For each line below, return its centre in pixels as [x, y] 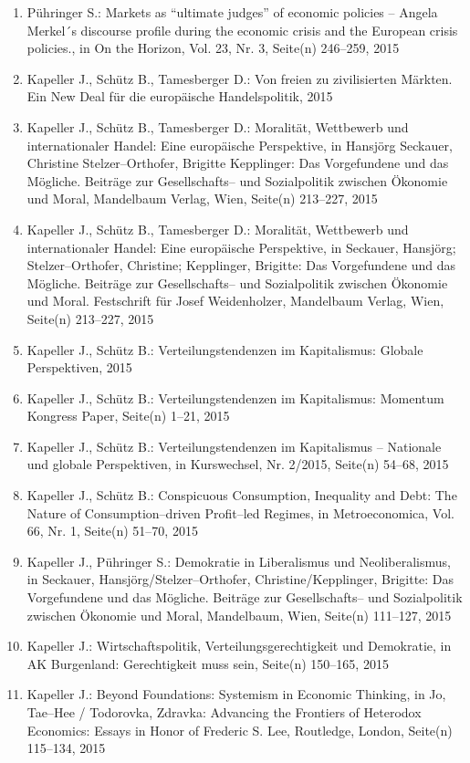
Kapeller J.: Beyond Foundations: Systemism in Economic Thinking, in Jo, [236, 694]
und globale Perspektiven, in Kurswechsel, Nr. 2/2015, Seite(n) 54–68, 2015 [238, 464]
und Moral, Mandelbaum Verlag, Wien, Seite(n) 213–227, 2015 [202, 199]
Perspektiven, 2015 [79, 367]
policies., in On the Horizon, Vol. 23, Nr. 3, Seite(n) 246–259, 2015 [213, 48]
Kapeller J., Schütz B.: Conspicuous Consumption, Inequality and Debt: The [242, 495]
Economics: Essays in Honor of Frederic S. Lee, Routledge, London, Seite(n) [240, 730]
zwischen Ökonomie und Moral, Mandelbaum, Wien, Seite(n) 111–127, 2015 [239, 615]
